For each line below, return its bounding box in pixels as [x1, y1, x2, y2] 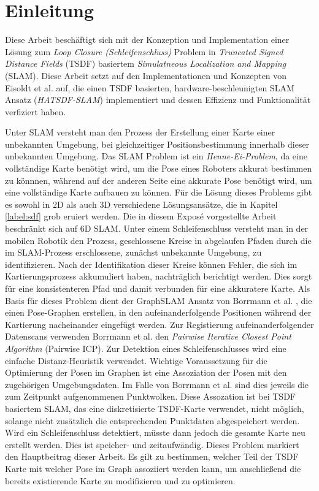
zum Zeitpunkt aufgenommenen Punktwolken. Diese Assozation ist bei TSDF [5, 390, 296, 403]
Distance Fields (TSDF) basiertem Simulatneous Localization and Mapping [5, 57, 286, 70]
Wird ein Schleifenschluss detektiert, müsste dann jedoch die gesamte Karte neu [5, 426, 306, 439]
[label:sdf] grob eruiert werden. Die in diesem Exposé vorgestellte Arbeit [5, 210, 277, 223]
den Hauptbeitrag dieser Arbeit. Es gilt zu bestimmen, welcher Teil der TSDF [5, 450, 299, 463]
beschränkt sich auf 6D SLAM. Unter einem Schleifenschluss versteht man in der [5, 222, 309, 235]
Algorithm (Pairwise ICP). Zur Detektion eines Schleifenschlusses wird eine [5, 341, 286, 354]
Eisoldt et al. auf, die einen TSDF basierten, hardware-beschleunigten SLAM [5, 81, 294, 94]
